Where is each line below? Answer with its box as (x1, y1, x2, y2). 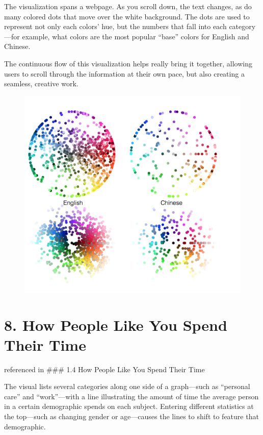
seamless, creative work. (4, 78, 78, 89)
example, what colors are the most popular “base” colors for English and (22, 31, 249, 41)
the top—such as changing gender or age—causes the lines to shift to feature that (4, 411, 259, 422)
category (229, 21, 256, 32)
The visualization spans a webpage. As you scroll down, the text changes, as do (4, 1, 252, 11)
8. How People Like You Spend (4, 314, 227, 335)
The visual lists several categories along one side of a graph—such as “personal (4, 381, 250, 392)
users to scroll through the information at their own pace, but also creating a (4, 68, 245, 79)
